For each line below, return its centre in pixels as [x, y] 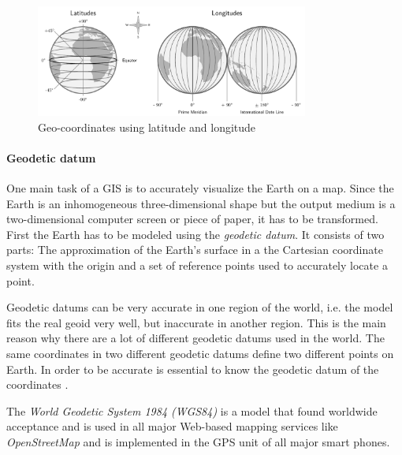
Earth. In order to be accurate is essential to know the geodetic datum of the [193, 369]
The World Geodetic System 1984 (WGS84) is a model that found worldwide [192, 410]
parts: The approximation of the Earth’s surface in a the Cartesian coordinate [195, 250]
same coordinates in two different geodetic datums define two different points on [200, 354]
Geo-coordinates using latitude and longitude [147, 127]
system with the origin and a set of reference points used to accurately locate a [197, 265]
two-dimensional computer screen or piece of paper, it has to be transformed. [192, 219]
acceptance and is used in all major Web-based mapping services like [172, 426]
